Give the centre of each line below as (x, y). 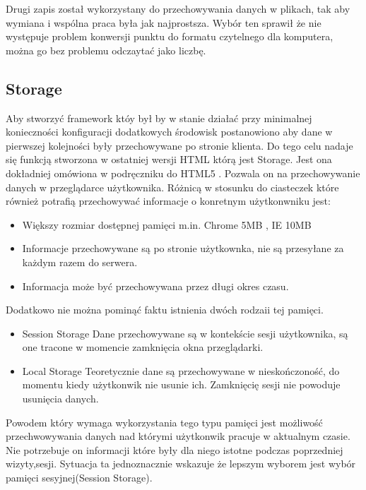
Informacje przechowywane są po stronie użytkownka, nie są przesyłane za (183, 248)
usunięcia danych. (60, 399)
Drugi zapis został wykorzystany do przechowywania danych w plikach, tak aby (178, 8)
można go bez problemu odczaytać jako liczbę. (106, 50)
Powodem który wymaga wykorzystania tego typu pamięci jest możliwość (164, 422)
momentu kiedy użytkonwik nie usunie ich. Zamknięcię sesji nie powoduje (181, 384)
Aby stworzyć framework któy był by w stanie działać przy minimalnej (159, 118)
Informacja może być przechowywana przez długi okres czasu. (155, 286)
